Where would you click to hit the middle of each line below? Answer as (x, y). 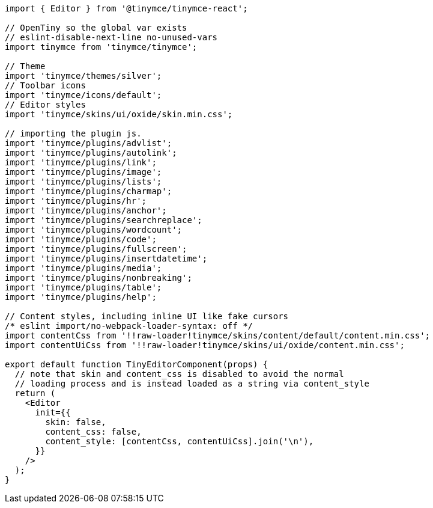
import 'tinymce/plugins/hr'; (76, 201)
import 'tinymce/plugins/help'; (81, 297)
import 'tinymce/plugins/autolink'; (91, 153)
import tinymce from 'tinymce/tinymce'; (101, 47)
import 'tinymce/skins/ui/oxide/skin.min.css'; (119, 114)
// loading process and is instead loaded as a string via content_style (192, 384)
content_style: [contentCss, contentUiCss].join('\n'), (180, 441)
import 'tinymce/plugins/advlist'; (89, 143)
